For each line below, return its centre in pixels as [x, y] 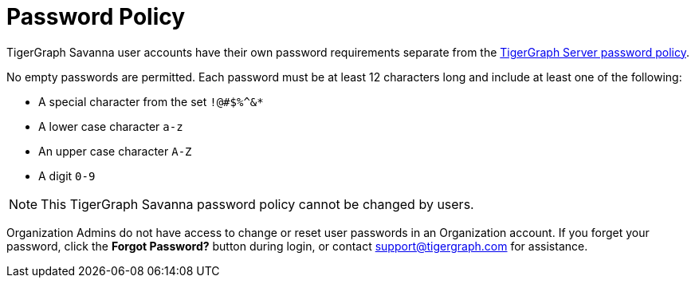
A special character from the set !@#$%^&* [151, 101]
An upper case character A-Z [115, 151]
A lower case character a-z [111, 126]
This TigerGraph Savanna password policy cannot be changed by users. [257, 204]
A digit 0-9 [67, 176]
